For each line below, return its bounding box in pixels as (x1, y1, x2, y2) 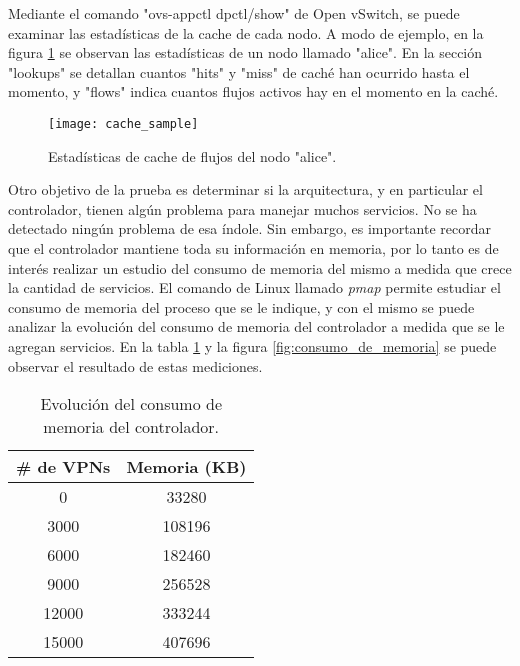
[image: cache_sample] (48, 116, 199, 131)
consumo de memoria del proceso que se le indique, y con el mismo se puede (8, 296, 475, 317)
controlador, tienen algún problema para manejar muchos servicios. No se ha (8, 198, 477, 219)
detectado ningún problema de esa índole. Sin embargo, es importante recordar (8, 218, 492, 239)
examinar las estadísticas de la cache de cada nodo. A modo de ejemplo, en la (8, 22, 484, 43)
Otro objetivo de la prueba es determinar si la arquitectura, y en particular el (8, 179, 483, 200)
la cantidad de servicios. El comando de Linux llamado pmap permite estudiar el (8, 277, 501, 298)
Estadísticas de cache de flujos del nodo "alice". (48, 145, 337, 166)
